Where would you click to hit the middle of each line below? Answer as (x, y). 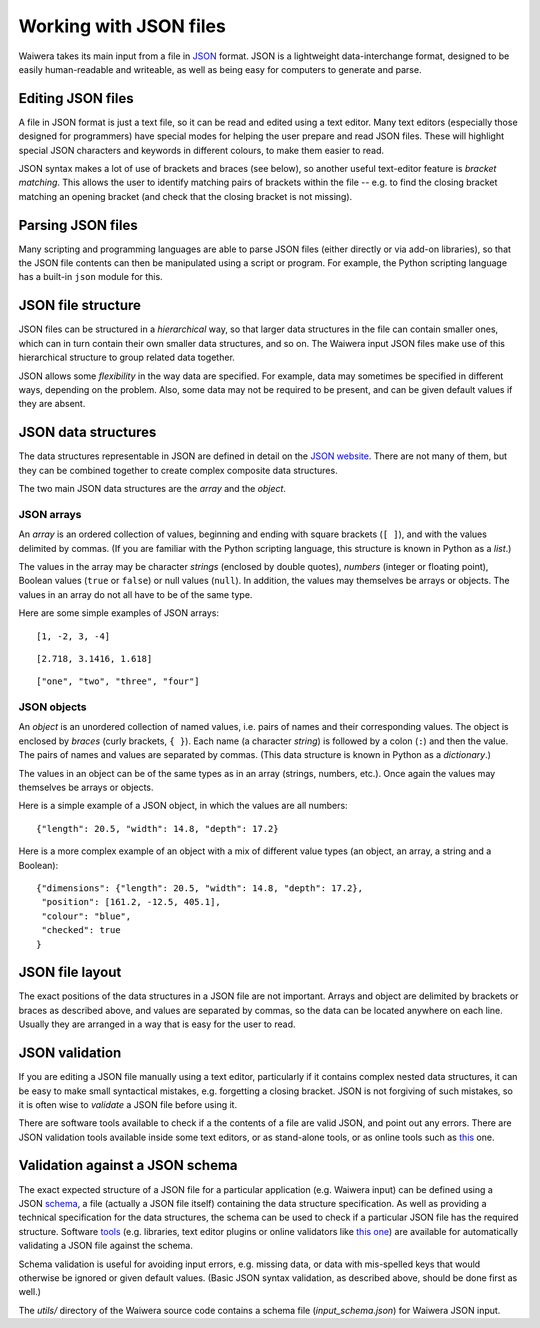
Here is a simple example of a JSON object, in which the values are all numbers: (183, 806)
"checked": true (81, 930)
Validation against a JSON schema (128, 1165)
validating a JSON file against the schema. (106, 1246)
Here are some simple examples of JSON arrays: (119, 613)
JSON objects (52, 707)
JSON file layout (70, 972)
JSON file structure (80, 305)
